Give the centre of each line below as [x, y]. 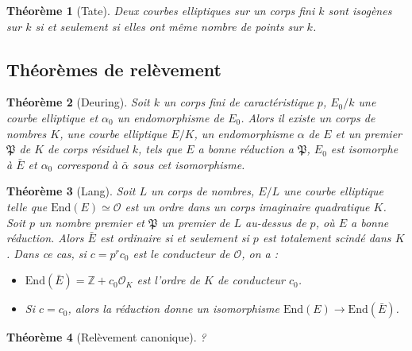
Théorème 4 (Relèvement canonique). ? [106, 337]
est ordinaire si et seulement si [174, 238]
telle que [27, 206]
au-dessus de [276, 222]
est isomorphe [364, 149]
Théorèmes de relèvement [114, 69]
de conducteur [251, 280]
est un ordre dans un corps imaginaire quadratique [247, 206]
